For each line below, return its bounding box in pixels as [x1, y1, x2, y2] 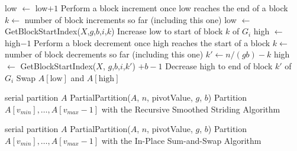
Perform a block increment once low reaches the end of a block [60, 2, 288, 14]
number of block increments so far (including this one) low [24, 13, 237, 25]
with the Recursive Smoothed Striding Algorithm [101, 102, 280, 115]
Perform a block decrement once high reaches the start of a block [34, 36, 270, 49]
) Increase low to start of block [111, 25, 223, 37]
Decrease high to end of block [165, 59, 273, 72]
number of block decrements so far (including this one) [5, 48, 204, 60]
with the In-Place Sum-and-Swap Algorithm [101, 134, 262, 146]
